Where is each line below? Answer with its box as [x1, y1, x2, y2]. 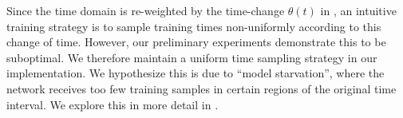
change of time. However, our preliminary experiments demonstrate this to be [6, 33, 386, 50]
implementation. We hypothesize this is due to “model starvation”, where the [6, 65, 385, 81]
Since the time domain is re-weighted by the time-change [6, 2, 285, 18]
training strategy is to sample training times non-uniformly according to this [6, 18, 381, 34]
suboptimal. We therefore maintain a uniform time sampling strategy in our [6, 49, 377, 65]
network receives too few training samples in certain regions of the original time [6, 80, 397, 96]
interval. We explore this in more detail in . [6, 96, 219, 112]
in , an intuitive [320, 2, 397, 18]
